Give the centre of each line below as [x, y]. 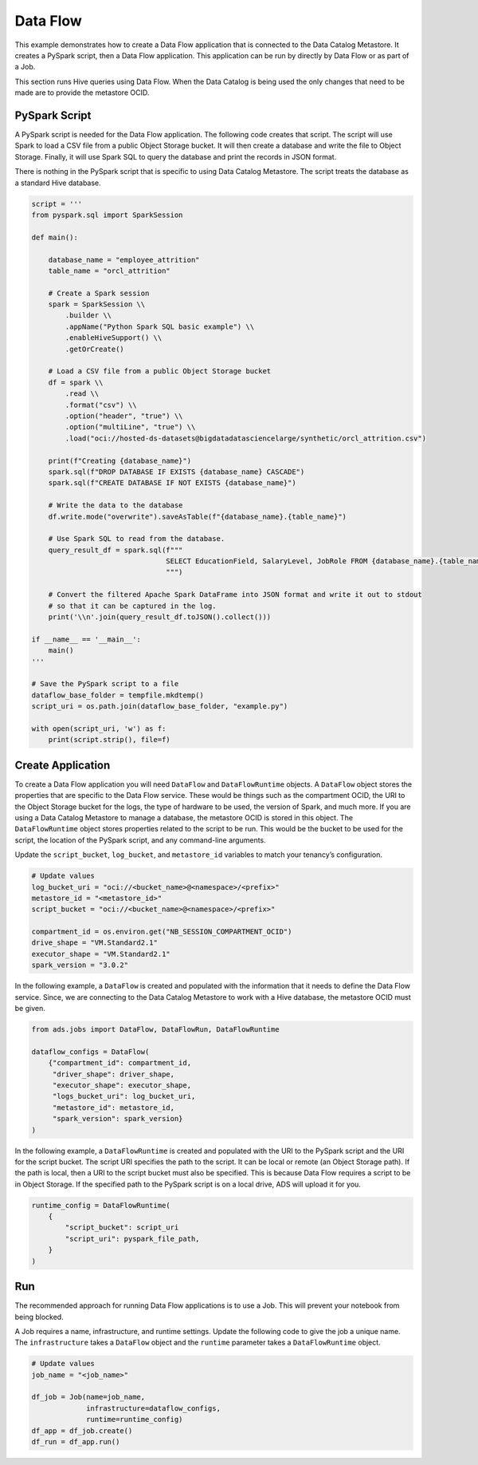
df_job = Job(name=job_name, [88, 1397]
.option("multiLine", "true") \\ [130, 427]
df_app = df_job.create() [82, 1431]
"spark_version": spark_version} [118, 1119]
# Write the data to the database [116, 505]
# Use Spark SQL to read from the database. [137, 539]
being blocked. [39, 1317]
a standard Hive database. [58, 183]
